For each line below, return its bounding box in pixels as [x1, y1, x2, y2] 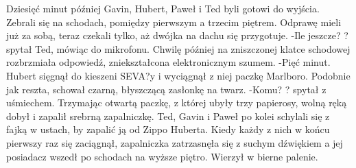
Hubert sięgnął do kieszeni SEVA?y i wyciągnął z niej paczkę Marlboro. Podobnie [6, 68, 351, 82]
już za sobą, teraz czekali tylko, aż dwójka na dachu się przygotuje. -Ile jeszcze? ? [6, 28, 348, 43]
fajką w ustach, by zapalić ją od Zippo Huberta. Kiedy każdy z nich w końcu [6, 122, 330, 136]
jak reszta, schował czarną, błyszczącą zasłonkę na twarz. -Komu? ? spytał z [6, 82, 327, 96]
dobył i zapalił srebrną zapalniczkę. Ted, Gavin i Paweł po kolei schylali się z [6, 108, 330, 123]
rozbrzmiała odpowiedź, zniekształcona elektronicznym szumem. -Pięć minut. [6, 55, 331, 69]
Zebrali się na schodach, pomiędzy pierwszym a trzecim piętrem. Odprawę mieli [6, 14, 342, 29]
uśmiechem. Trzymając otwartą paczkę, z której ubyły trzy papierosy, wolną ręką [6, 95, 347, 110]
